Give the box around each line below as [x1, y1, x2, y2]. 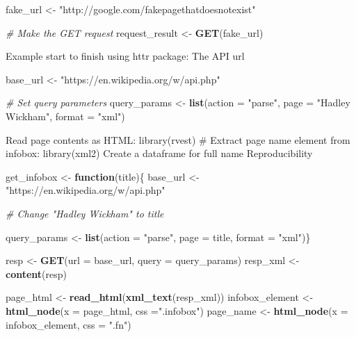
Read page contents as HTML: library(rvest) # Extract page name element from [6, 132, 350, 147]
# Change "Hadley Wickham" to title [6, 206, 164, 220]
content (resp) [6, 266, 67, 281]
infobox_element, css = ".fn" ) [6, 317, 131, 331]
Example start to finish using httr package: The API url [6, 49, 245, 63]
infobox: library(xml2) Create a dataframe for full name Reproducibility [6, 146, 313, 161]
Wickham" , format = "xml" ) [6, 108, 125, 123]
